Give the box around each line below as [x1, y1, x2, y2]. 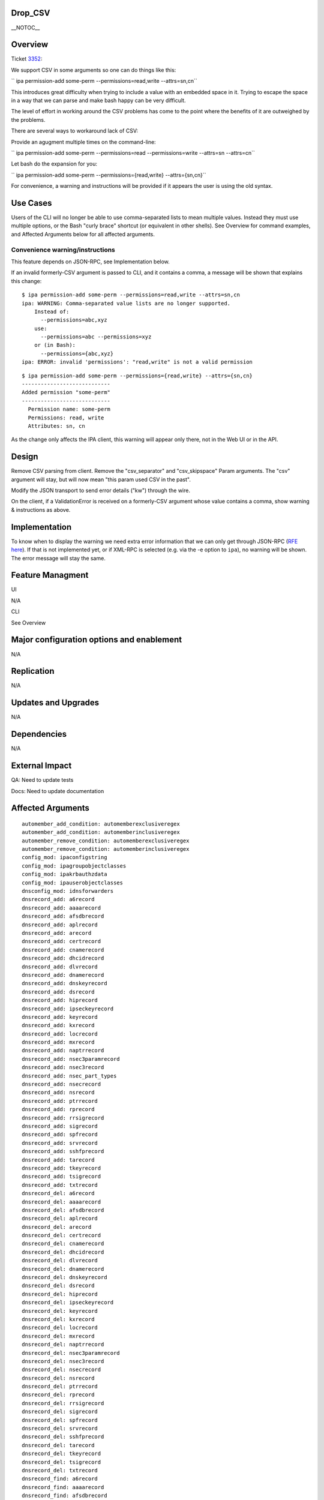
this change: [11, 277, 42, 284]
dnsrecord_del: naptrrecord [22, 1341, 104, 1348]
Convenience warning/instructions [11, 245, 115, 254]
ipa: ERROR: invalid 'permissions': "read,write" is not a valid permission [22, 359, 253, 365]
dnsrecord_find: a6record [22, 1475, 98, 1482]
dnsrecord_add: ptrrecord [22, 1097, 98, 1104]
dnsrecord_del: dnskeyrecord [22, 1274, 107, 1281]
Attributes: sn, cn [28, 422, 85, 429]
